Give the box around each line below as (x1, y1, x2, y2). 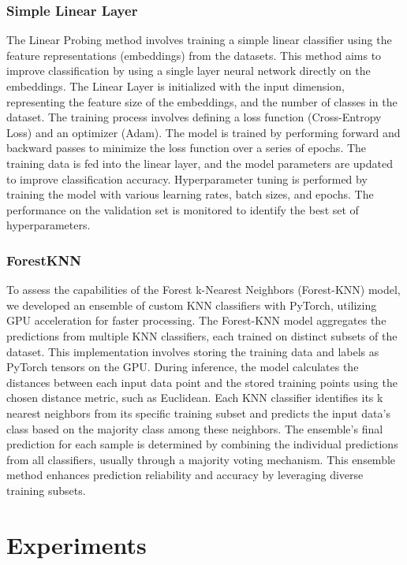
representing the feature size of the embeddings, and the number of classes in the (6, 93, 398, 110)
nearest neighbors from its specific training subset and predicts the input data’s (6, 404, 390, 421)
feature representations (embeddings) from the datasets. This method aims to (6, 46, 382, 63)
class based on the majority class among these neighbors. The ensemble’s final (6, 420, 383, 437)
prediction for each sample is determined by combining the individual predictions (6, 436, 398, 452)
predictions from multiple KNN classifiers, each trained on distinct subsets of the (6, 327, 398, 344)
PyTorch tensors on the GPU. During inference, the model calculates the (6, 359, 359, 375)
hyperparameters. (6, 217, 91, 233)
